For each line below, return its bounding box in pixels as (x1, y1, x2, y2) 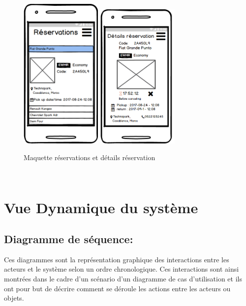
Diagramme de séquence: (4, 231, 133, 246)
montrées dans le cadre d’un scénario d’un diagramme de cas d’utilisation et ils (4, 273, 242, 283)
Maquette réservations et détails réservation (24, 152, 155, 162)
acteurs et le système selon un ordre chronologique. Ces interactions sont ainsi (4, 264, 239, 274)
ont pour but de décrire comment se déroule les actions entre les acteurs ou (4, 283, 231, 293)
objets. (4, 293, 24, 303)
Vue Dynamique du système (4, 197, 198, 218)
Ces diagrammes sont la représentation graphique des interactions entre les (4, 254, 229, 264)
